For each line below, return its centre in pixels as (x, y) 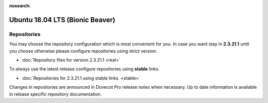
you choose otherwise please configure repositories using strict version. (83, 51)
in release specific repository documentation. (56, 94)
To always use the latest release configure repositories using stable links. (84, 69)
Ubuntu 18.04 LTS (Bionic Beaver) (62, 20)
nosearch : (20, 6)
